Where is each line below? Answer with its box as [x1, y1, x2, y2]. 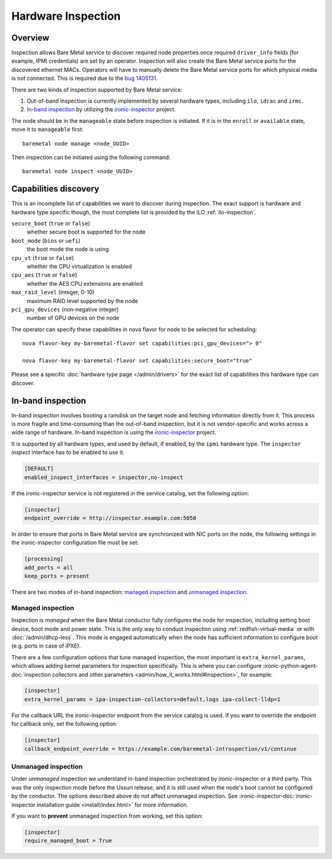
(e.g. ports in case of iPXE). [11, 642, 81, 649]
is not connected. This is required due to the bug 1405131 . [11, 74, 158, 82]
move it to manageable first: [11, 126, 84, 133]
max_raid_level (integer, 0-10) [11, 289, 95, 296]
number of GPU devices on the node [26, 314, 120, 322]
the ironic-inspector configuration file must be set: [11, 539, 139, 546]
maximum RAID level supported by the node [26, 297, 138, 304]
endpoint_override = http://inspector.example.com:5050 [24, 514, 197, 522]
